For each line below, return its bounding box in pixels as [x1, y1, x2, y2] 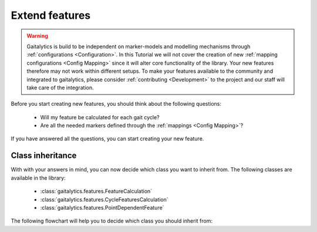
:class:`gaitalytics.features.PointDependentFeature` [40, 204, 164, 211]
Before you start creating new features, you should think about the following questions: [11, 100, 221, 107]
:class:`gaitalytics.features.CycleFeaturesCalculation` [40, 196, 168, 203]
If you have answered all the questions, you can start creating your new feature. [11, 135, 204, 142]
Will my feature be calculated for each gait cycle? [40, 113, 160, 120]
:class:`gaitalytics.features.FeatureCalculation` [40, 188, 153, 195]
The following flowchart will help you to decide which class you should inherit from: [11, 217, 213, 224]
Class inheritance [11, 150, 77, 161]
